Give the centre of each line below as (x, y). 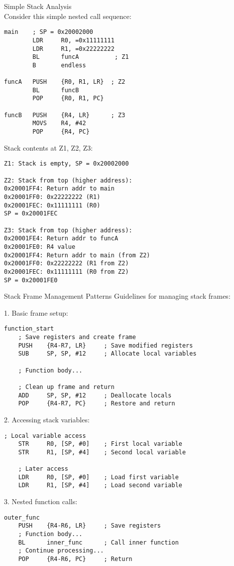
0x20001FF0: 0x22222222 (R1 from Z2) (66, 264)
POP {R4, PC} (61, 132)
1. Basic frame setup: (36, 312)
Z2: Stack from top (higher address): (68, 180)
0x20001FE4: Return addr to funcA (61, 239)
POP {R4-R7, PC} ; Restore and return (97, 404)
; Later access (43, 469)
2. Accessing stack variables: (47, 419)
